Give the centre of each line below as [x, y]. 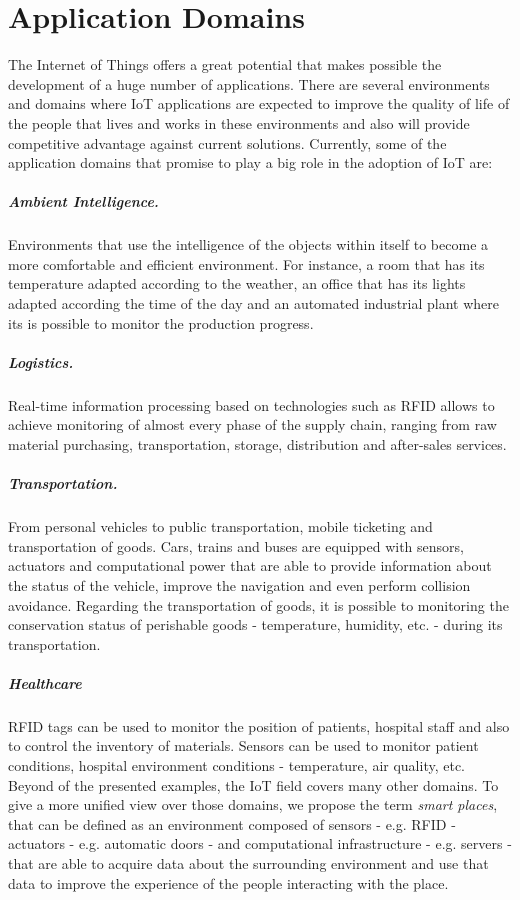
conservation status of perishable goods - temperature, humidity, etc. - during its [255, 624]
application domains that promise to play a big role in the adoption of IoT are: [250, 162]
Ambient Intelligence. [83, 201]
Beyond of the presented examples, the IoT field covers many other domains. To [253, 784]
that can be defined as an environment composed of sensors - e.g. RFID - [232, 823]
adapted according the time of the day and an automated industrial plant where [254, 303]
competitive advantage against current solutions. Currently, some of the [227, 142]
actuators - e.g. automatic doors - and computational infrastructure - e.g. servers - [260, 843]
